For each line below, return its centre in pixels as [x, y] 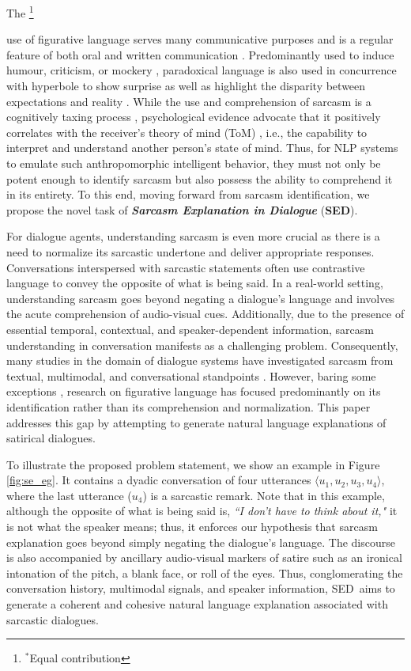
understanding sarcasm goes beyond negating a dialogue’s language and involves [200, 298]
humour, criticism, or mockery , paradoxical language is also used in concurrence [202, 70]
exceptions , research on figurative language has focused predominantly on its [194, 391]
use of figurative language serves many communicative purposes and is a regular [200, 39]
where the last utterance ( [69, 495]
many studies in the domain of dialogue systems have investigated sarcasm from [200, 360]
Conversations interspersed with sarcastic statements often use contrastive [186, 267]
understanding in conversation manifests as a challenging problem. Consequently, [202, 345]
